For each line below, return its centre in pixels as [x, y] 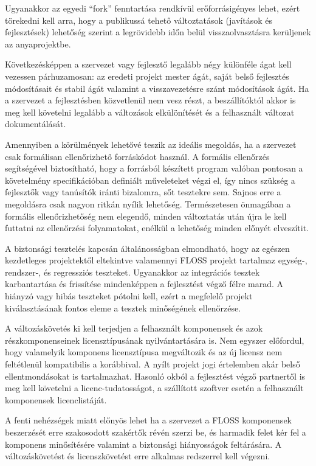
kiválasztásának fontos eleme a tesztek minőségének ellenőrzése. [123, 308]
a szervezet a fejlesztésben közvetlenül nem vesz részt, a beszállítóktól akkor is [150, 100]
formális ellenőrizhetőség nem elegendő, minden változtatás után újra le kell [146, 216]
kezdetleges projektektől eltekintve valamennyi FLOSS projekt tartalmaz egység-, [156, 260]
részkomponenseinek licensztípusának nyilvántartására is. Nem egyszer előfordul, [155, 340]
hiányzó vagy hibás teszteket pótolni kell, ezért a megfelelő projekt [129, 296]
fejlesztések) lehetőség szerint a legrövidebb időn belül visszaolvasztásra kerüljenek [158, 32]
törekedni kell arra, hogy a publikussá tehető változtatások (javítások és [139, 20]
